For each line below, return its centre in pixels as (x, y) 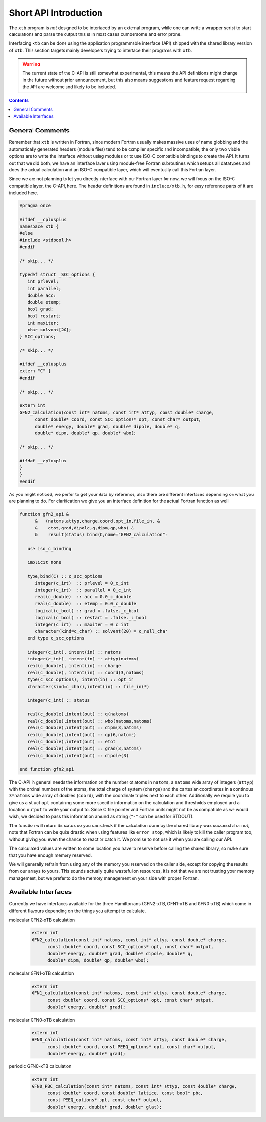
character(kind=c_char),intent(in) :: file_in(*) (88, 686)
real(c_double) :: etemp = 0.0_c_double (86, 604)
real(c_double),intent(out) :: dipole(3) (78, 755)
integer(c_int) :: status (59, 700)
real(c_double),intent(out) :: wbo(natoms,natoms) (90, 721)
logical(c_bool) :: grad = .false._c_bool (87, 610)
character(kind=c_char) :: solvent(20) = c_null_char (101, 631)
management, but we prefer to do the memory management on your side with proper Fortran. (104, 878)
